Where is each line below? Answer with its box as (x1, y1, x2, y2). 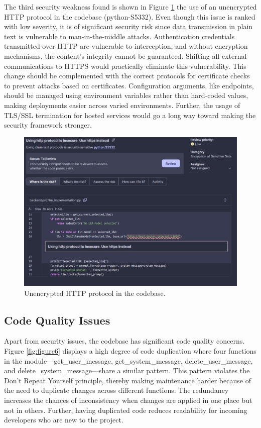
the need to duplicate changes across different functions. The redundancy (4, 385, 229, 395)
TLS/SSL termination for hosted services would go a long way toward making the (4, 110, 256, 120)
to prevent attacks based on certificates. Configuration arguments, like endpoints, (4, 80, 254, 90)
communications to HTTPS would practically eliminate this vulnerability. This (4, 60, 246, 71)
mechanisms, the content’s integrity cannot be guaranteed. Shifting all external (4, 50, 247, 61)
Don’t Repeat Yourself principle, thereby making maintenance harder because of (4, 375, 251, 385)
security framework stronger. (4, 120, 92, 130)
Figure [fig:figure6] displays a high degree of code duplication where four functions (4, 346, 256, 356)
